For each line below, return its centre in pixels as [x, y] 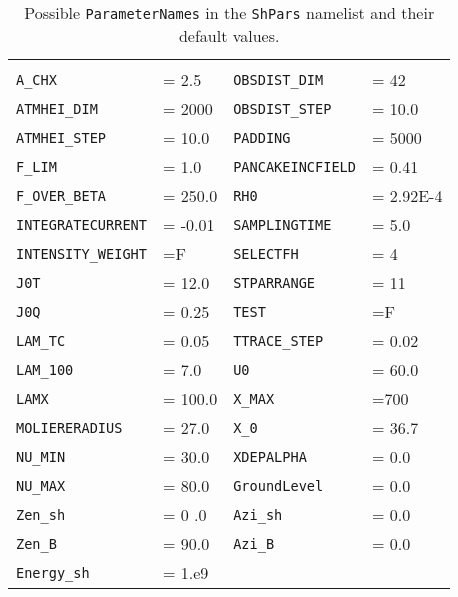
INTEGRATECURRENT [81, 224]
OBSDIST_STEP [282, 108]
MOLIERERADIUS [69, 427]
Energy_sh [53, 572]
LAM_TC [41, 340]
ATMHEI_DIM [57, 108]
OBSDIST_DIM [278, 79]
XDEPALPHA [270, 456]
